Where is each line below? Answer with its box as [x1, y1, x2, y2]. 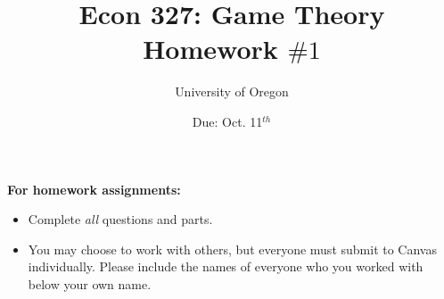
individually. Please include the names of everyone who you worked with [28, 257, 423, 276]
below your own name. [28, 274, 152, 293]
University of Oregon [175, 82, 289, 101]
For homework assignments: [7, 179, 181, 198]
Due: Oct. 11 [192, 112, 263, 130]
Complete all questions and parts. [28, 210, 213, 228]
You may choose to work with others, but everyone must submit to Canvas [28, 239, 437, 258]
